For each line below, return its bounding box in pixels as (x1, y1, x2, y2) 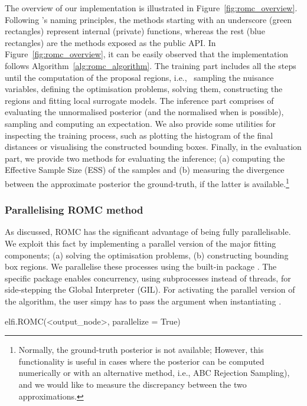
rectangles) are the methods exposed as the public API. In (5, 36, 216, 48)
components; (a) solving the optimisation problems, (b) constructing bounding (5, 248, 289, 261)
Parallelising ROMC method (5, 202, 143, 217)
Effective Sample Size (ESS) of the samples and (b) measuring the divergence (5, 163, 285, 176)
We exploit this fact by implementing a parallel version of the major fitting (5, 237, 276, 249)
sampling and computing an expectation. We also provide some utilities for (5, 117, 276, 129)
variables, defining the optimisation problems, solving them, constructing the (5, 83, 283, 95)
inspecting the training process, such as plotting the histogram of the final (5, 129, 273, 141)
